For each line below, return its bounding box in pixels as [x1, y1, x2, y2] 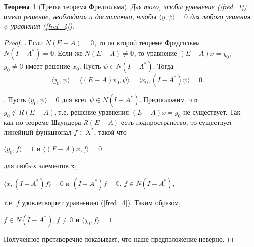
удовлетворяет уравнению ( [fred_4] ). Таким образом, [22, 197, 181, 207]
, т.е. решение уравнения [54, 107, 129, 117]
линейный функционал [4, 126, 72, 137]
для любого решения [190, 11, 251, 21]
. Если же [54, 48, 83, 58]
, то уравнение [134, 48, 177, 58]
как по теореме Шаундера [4, 117, 81, 127]
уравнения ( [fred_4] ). [11, 21, 75, 31]
